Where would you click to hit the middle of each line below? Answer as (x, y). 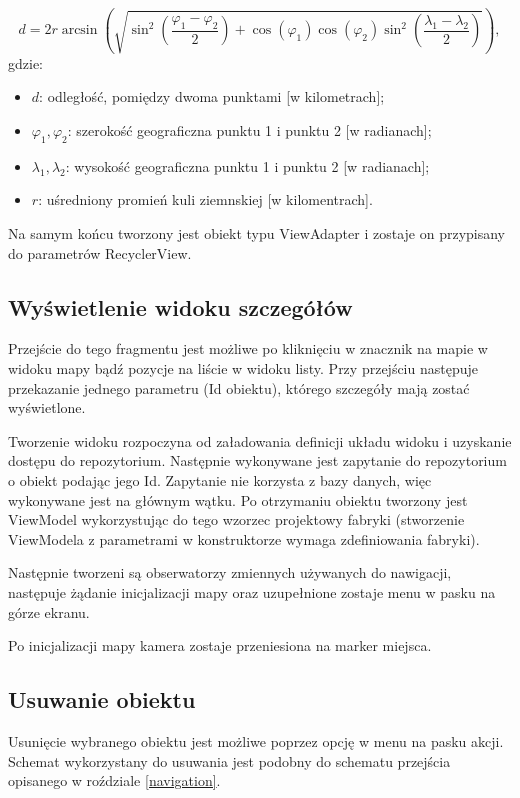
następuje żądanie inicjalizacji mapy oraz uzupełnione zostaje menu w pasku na (252, 591)
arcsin (79, 30)
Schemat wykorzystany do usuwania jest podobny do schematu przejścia (229, 760)
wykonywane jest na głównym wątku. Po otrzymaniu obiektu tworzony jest (238, 499)
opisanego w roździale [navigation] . (114, 780)
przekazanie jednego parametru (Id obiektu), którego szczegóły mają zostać (239, 387)
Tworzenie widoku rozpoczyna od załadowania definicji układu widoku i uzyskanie (260, 440)
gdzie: (25, 62)
